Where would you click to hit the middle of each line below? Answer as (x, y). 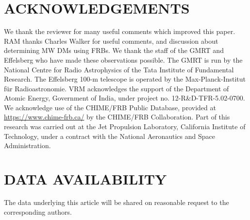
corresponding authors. (38, 212)
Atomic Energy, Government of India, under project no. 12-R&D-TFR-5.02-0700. (125, 98)
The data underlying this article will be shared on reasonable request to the (117, 202)
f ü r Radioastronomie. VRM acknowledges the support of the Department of (117, 88)
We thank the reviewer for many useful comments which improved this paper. (120, 31)
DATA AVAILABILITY (85, 179)
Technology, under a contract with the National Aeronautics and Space (109, 136)
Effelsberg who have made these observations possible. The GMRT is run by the (123, 59)
